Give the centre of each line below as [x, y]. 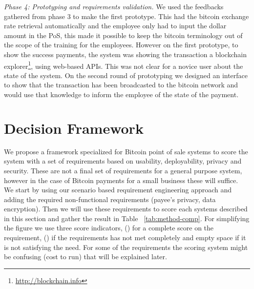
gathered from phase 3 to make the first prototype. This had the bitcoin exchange [127, 16]
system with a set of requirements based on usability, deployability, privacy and [123, 161]
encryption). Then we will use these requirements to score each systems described [126, 209]
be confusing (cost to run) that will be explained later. [85, 257]
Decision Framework [74, 128]
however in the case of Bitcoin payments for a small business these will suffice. [121, 180]
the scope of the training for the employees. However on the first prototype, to [121, 45]
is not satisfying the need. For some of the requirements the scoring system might [126, 247]
